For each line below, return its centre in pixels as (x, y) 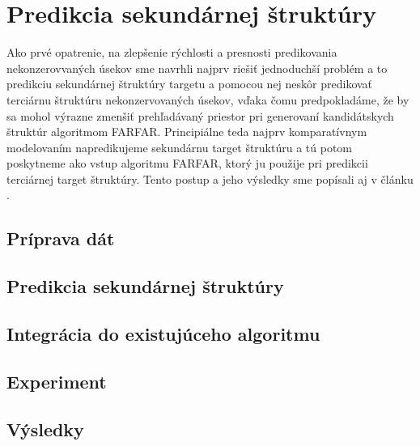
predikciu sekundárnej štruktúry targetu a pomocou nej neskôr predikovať (190, 84)
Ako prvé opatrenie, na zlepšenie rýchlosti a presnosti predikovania (172, 52)
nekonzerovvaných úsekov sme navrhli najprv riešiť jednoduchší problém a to (197, 68)
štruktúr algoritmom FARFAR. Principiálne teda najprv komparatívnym (187, 132)
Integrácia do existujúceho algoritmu (163, 334)
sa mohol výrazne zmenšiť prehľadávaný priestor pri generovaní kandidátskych (200, 115)
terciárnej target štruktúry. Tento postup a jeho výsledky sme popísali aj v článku (210, 178)
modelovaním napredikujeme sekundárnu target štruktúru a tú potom (180, 147)
